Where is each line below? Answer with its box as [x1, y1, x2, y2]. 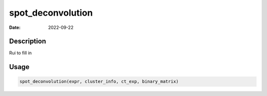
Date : [9, 24, 21, 30]
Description [9, 37, 46, 46]
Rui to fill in [9, 50, 32, 56]
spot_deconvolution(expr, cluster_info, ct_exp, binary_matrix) [19, 79, 179, 84]
